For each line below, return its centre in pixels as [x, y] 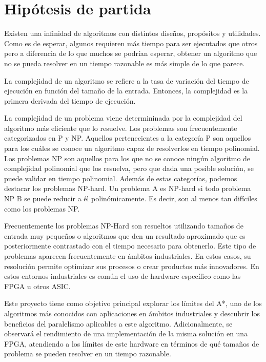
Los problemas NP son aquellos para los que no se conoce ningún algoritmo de [127, 158]
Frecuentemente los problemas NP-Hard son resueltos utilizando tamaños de [124, 226]
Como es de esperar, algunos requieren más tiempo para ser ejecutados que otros [131, 43]
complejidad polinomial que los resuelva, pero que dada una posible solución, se [129, 168]
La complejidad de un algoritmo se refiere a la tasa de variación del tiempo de [127, 80]
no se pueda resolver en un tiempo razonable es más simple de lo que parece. [125, 63]
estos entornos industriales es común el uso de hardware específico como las [122, 276]
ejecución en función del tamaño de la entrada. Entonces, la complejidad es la [126, 91]
